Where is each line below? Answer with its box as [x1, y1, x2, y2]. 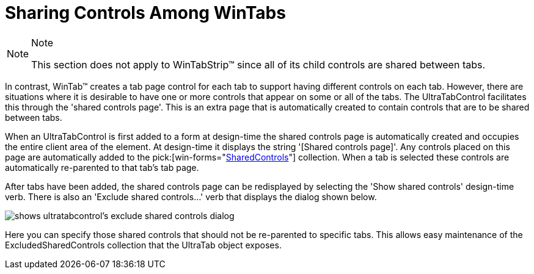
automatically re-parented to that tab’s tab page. [5, 162, 199, 173]
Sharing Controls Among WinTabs [5, 2, 286, 23]
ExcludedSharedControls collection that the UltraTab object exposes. [5, 239, 282, 250]
